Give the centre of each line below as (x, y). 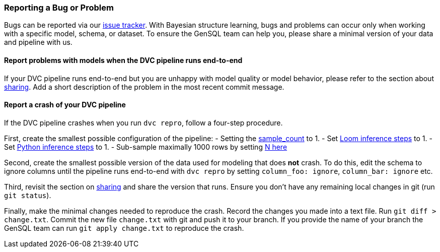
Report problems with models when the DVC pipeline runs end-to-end (123, 60)
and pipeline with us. (38, 42)
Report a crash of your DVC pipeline (65, 105)
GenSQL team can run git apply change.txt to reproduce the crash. (124, 228)
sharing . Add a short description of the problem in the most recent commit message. (144, 87)
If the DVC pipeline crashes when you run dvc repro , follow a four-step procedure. (143, 122)
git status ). (28, 195)
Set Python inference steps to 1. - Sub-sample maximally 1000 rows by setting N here (146, 147)
